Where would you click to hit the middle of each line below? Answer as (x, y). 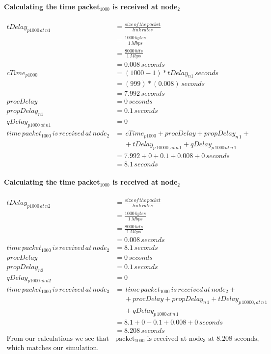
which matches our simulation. (53, 348)
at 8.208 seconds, (233, 339)
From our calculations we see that (58, 339)
